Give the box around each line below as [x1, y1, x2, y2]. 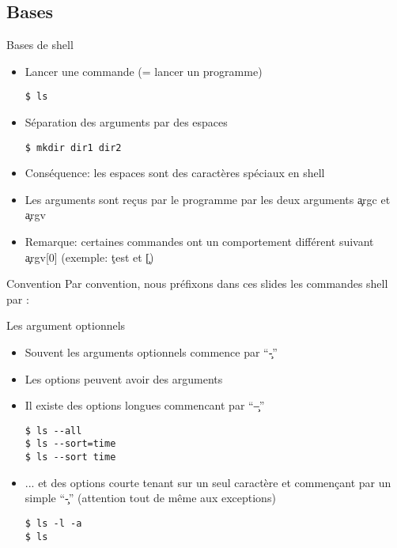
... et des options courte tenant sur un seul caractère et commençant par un [25, 474, 391, 490]
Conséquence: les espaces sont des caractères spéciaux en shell [25, 164, 325, 181]
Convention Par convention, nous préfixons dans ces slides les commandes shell [6, 275, 388, 292]
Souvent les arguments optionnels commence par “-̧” [25, 344, 278, 361]
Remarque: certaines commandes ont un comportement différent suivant [25, 233, 374, 250]
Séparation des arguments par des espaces [25, 114, 228, 130]
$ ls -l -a [25, 517, 82, 529]
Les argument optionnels [6, 317, 126, 334]
